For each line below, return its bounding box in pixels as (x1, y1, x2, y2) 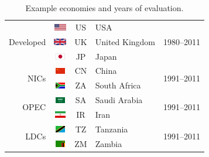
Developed (9, 35, 46, 47)
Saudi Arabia (95, 94, 143, 106)
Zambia (95, 137, 122, 149)
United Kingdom (95, 35, 156, 47)
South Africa (95, 79, 141, 91)
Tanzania (95, 122, 128, 135)
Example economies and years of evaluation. (25, 2, 184, 13)
